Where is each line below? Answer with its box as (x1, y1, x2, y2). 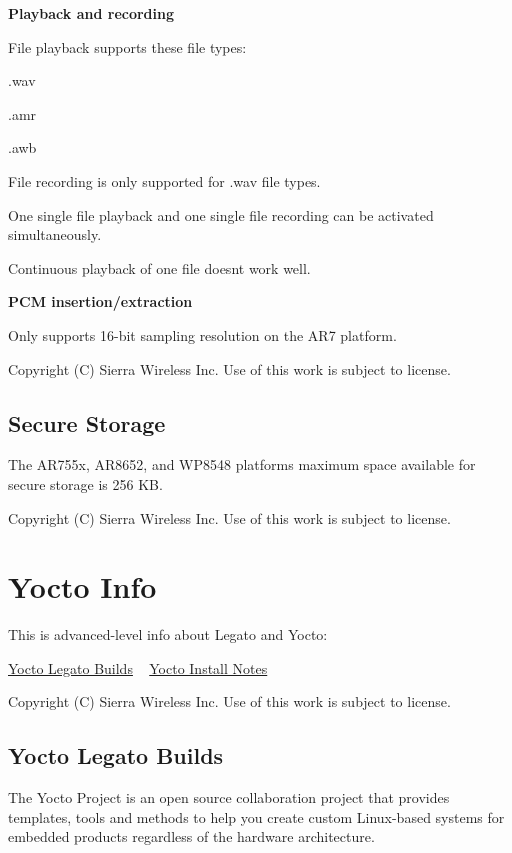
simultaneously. (8, 224, 102, 245)
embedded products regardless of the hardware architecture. (8, 826, 375, 847)
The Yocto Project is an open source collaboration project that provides (8, 787, 450, 808)
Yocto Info (8, 566, 157, 607)
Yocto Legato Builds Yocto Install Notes (8, 657, 268, 678)
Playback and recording (8, 3, 175, 23)
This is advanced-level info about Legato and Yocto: (8, 624, 328, 645)
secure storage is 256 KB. (8, 473, 163, 494)
